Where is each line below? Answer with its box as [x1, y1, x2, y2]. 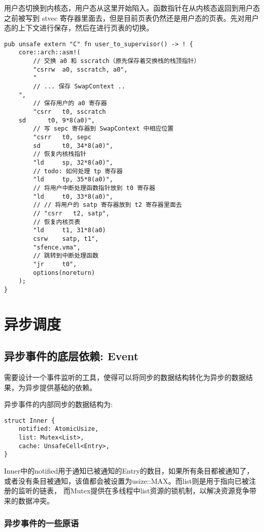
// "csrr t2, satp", [33, 209, 110, 217]
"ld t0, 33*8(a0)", [33, 193, 113, 200]
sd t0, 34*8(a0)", [33, 142, 113, 149]
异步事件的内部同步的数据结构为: [4, 399, 113, 410]
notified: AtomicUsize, [18, 425, 99, 433]
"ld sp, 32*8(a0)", [33, 159, 113, 166]
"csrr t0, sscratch [33, 108, 106, 116]
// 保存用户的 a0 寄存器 [33, 100, 107, 107]
